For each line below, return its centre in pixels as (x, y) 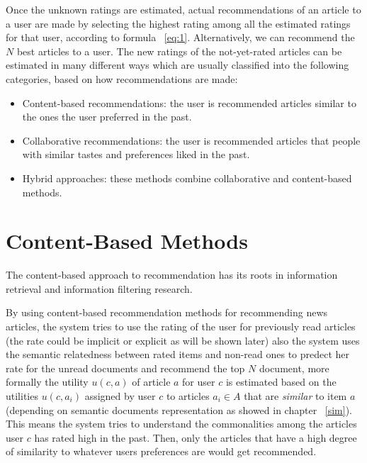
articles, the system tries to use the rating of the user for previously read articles (181, 327)
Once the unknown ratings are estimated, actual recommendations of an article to (183, 9)
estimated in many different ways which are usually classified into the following (177, 65)
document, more (294, 368)
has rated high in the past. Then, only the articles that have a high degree (196, 437)
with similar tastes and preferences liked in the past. (136, 154)
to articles (188, 396)
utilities (22, 396)
